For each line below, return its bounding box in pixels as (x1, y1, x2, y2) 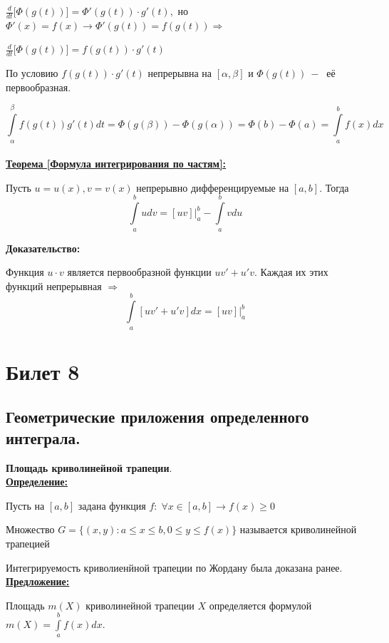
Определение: (6, 474, 68, 489)
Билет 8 (6, 356, 80, 386)
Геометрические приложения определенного (6, 406, 309, 428)
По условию (6, 66, 58, 81)
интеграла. (6, 426, 81, 448)
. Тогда (319, 180, 349, 195)
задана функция (78, 498, 146, 513)
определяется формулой (209, 597, 312, 612)
